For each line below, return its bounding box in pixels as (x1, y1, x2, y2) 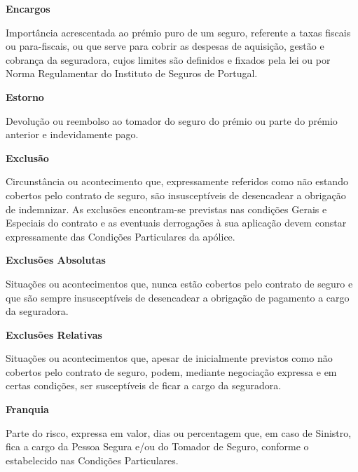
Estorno (6, 89, 44, 104)
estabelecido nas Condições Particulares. (6, 452, 179, 467)
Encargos (6, 1, 50, 15)
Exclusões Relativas (6, 327, 102, 342)
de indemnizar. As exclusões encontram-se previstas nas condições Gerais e (6, 201, 327, 216)
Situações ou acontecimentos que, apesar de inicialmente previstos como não (6, 351, 333, 365)
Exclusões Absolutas (6, 252, 106, 267)
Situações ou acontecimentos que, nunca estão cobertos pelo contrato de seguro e (6, 276, 353, 290)
